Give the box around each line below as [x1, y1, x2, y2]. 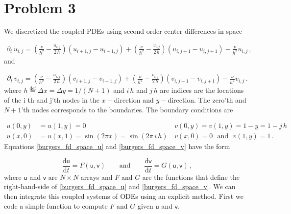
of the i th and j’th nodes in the [4, 94, 99, 105]
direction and [114, 94, 154, 105]
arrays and [80, 171, 113, 182]
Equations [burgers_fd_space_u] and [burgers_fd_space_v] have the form [4, 141, 230, 151]
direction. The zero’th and [168, 94, 246, 105]
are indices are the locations [160, 85, 244, 95]
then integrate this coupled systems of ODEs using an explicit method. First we [4, 191, 243, 201]
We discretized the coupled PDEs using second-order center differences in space [4, 26, 242, 36]
